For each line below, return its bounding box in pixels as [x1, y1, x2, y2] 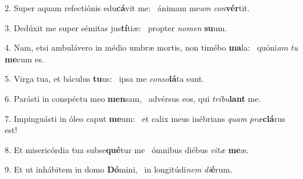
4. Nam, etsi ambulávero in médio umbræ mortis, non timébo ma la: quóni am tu [5, 41, 298, 54]
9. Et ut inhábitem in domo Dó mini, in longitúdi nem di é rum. [5, 163, 232, 175]
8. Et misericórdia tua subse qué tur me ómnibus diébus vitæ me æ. [5, 143, 249, 155]
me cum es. [5, 52, 44, 65]
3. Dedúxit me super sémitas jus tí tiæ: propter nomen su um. [5, 21, 228, 34]
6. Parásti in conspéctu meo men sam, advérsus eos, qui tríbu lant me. [5, 92, 261, 104]
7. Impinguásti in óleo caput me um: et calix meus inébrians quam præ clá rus [5, 112, 285, 124]
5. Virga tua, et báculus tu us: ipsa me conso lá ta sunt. [5, 72, 205, 85]
